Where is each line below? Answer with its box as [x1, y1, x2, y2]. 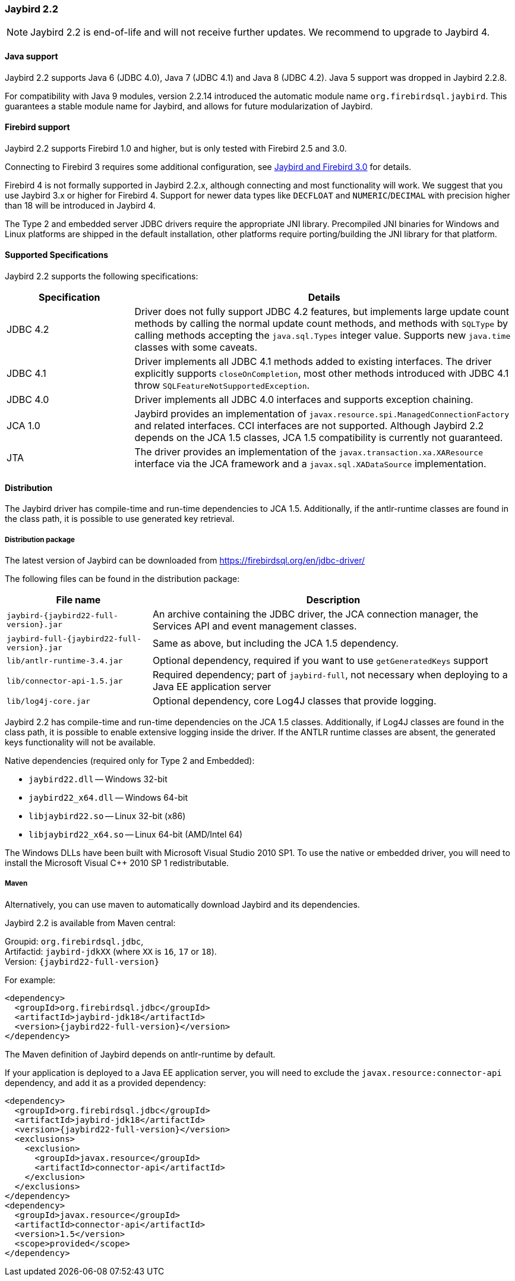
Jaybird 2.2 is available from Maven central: [5, 917, 176, 928]
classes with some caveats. [134, 341, 258, 354]
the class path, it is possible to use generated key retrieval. [5, 514, 235, 524]
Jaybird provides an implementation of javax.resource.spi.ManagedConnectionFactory [134, 408, 510, 420]
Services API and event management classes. [152, 620, 357, 632]
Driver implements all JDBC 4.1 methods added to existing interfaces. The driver [134, 355, 492, 368]
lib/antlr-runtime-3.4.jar [7, 656, 123, 665]
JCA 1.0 [7, 420, 40, 432]
